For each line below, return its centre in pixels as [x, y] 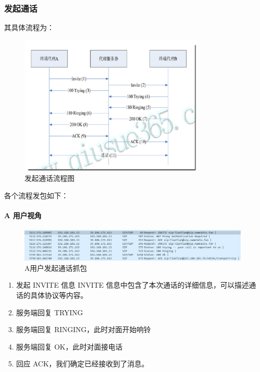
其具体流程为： [29, 27]
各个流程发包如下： [36, 195]
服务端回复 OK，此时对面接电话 [69, 346]
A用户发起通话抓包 [56, 268]
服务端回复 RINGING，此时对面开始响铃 [83, 329]
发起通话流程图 [49, 178]
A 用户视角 [23, 215]
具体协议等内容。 [59, 295]
